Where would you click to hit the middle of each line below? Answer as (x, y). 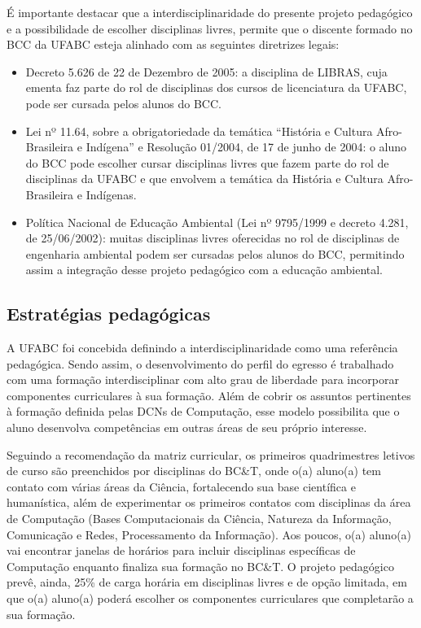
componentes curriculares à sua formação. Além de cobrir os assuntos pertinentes (209, 395)
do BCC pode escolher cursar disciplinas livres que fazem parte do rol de (207, 162)
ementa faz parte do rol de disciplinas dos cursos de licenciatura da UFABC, (216, 87)
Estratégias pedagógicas (109, 314)
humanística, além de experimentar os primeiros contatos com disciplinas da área (209, 502)
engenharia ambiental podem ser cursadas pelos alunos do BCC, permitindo (215, 253)
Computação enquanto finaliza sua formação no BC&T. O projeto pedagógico (200, 566)
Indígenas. (111, 194)
